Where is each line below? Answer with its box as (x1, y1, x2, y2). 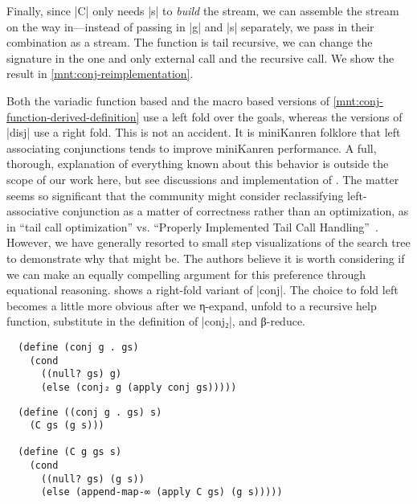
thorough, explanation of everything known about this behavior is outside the (6, 155, 389, 172)
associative (6, 203, 59, 219)
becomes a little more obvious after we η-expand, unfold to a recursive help (6, 297, 377, 313)
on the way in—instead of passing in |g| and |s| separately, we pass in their (6, 18, 374, 35)
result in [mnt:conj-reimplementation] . (6, 65, 194, 82)
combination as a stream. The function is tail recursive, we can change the (6, 34, 373, 51)
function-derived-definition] (6, 108, 140, 125)
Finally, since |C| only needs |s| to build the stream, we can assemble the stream (6, 2, 399, 18)
